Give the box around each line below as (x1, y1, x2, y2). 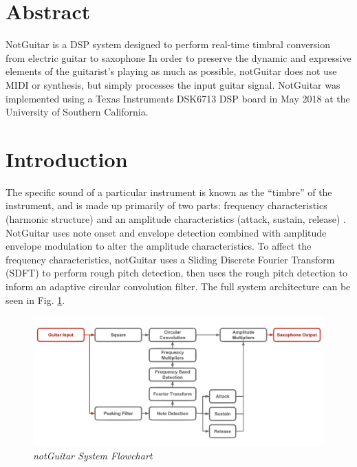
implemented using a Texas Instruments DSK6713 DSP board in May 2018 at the (6, 91, 350, 105)
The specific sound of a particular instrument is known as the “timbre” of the (6, 184, 332, 199)
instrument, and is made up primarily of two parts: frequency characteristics (6, 198, 327, 213)
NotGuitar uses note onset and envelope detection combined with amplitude (6, 225, 327, 239)
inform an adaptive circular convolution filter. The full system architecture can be (6, 279, 351, 293)
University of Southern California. (6, 105, 149, 119)
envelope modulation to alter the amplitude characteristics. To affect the (6, 239, 312, 253)
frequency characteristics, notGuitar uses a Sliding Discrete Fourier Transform (6, 252, 335, 266)
